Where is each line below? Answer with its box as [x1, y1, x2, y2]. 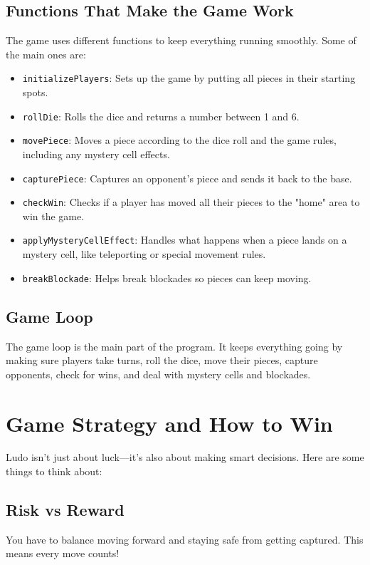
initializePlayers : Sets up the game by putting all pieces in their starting [22, 71, 356, 85]
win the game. [22, 208, 85, 223]
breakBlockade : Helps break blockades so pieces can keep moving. [22, 270, 312, 285]
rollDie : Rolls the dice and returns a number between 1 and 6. [22, 108, 300, 123]
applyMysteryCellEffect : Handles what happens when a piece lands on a [22, 232, 347, 247]
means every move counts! [6, 546, 120, 561]
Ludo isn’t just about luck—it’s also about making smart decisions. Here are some [6, 450, 364, 465]
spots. [22, 85, 48, 100]
